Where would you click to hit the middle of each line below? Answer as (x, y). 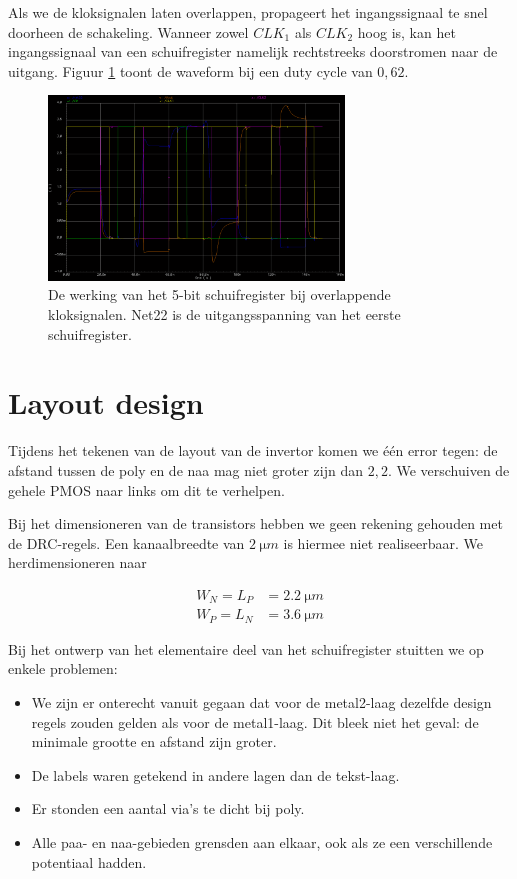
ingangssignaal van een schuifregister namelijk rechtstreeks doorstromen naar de (253, 51)
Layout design (106, 402)
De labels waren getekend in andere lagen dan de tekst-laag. (215, 774)
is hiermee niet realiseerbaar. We (383, 542)
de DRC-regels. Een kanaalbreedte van (126, 542)
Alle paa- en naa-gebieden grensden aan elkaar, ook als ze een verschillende (262, 842)
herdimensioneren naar (77, 562)
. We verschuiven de (448, 469)
